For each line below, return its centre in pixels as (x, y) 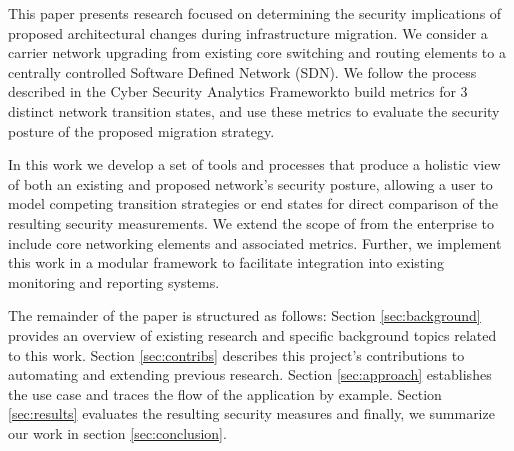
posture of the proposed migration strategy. (141, 130)
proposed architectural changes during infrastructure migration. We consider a (248, 32)
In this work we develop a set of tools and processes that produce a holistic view (254, 164)
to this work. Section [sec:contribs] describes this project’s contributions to (236, 354)
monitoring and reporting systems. (114, 281)
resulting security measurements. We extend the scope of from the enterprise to (251, 222)
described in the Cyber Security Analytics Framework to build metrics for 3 (238, 91)
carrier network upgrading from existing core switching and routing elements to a (257, 52)
